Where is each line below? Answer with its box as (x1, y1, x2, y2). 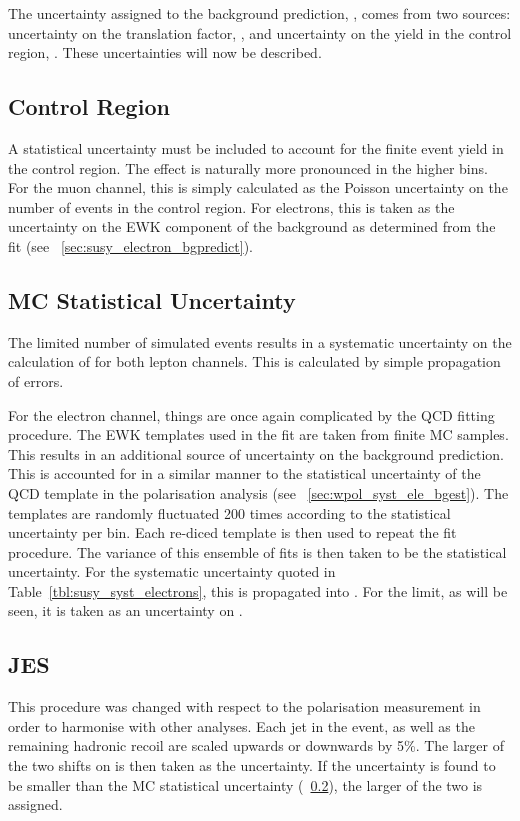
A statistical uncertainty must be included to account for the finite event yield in (8, 137, 504, 158)
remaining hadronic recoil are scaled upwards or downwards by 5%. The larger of (8, 735, 505, 756)
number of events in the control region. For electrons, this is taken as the (8, 196, 455, 217)
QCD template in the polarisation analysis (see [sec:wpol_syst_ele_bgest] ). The (8, 482, 509, 503)
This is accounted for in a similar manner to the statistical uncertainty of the (8, 463, 481, 484)
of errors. (8, 370, 64, 391)
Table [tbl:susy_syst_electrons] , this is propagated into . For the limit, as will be (8, 580, 508, 601)
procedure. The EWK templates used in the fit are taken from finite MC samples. (8, 424, 509, 445)
